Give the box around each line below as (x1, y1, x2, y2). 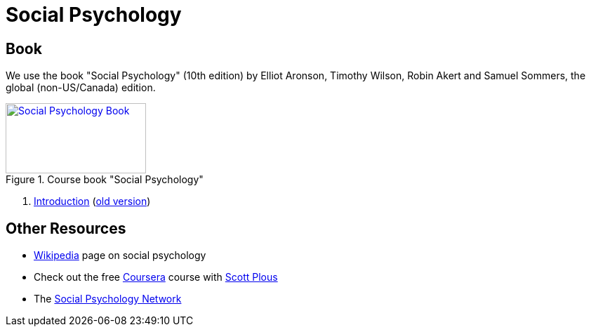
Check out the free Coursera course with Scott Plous (34, 271, 278, 284)
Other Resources (6, 219, 126, 237)
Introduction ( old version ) (34, 195, 151, 208)
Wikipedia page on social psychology (34, 249, 206, 262)
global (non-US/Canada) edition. (6, 81, 156, 94)
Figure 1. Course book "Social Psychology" (6, 173, 204, 186)
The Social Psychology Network (34, 293, 182, 305)
